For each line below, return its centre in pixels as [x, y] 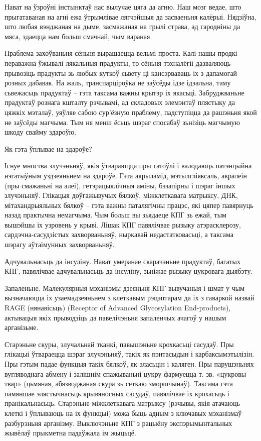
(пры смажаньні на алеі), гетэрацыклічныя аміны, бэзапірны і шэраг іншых [120, 185]
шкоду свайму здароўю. [41, 132]
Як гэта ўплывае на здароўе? [48, 148]
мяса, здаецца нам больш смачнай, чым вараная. [78, 36]
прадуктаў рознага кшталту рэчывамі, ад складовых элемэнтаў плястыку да [120, 102]
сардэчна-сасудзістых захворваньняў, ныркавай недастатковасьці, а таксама [119, 234]
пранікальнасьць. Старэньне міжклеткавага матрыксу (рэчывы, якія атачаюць [122, 403]
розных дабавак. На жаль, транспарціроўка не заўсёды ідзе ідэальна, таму [118, 83]
